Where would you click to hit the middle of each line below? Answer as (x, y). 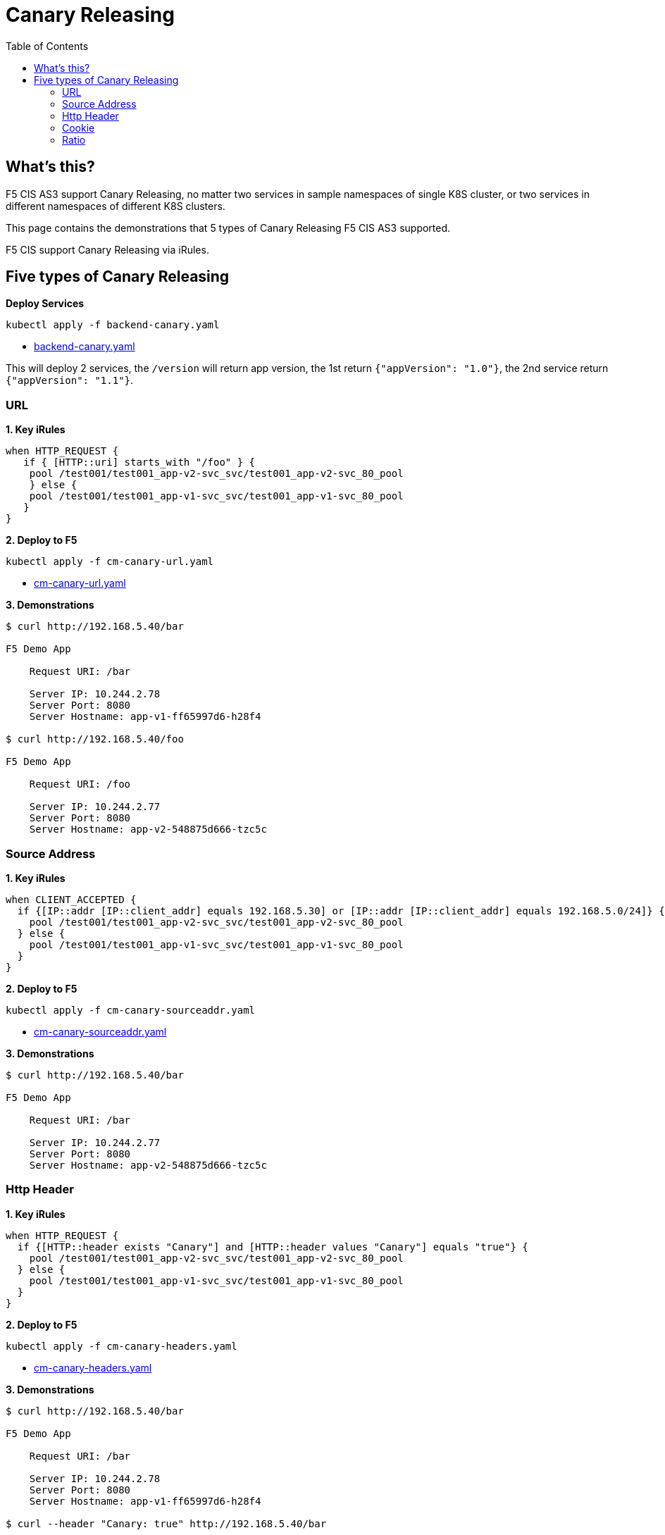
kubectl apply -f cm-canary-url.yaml (110, 562)
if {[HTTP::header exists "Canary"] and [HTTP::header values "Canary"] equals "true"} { (273, 1247)
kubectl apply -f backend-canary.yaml (113, 325)
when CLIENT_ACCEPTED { (71, 899)
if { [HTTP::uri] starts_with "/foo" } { (139, 462)
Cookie (79, 128)
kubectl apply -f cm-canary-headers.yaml (122, 1346)
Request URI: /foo (80, 784)
